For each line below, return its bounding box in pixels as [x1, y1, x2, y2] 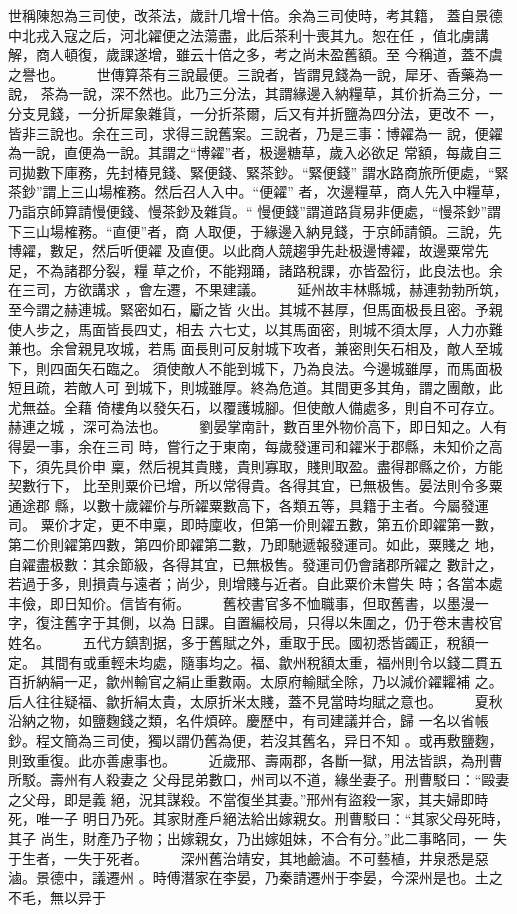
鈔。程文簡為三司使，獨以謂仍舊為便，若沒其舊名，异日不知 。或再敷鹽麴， [8, 729, 503, 750]
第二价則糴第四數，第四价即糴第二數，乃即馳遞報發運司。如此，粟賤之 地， [8, 534, 503, 555]
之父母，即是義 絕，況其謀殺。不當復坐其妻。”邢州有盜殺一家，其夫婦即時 [8, 788, 489, 809]
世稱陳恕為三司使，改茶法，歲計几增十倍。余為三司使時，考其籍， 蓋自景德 [8, 5, 503, 25]
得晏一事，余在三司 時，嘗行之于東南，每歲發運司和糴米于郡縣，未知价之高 [8, 436, 503, 457]
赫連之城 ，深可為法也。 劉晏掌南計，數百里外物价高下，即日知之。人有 [8, 416, 508, 437]
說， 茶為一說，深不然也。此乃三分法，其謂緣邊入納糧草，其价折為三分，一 [8, 83, 503, 104]
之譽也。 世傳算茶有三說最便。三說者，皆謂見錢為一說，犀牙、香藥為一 [8, 63, 503, 84]
